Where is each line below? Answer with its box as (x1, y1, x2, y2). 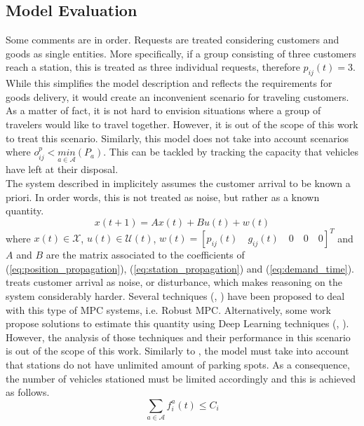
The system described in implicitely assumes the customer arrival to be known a (6, 175, 351, 190)
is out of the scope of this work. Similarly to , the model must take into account (6, 343, 349, 358)
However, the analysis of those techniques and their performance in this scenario (6, 329, 351, 344)
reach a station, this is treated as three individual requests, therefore (6, 60, 300, 74)
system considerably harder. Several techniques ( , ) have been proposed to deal (6, 289, 345, 303)
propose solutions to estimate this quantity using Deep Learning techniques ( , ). (6, 316, 349, 331)
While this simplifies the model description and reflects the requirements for (6, 76, 332, 90)
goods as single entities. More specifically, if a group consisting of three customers (6, 46, 356, 60)
